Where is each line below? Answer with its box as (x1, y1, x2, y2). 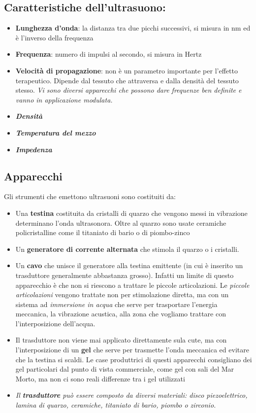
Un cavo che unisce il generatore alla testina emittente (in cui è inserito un (15, 260, 243, 271)
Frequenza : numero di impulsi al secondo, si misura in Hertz (15, 49, 202, 59)
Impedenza (15, 144, 52, 154)
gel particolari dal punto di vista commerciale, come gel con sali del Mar (15, 364, 234, 374)
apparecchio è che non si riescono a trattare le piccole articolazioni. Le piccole (15, 279, 250, 290)
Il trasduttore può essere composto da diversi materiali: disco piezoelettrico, (15, 390, 248, 400)
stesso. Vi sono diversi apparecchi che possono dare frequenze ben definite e (15, 85, 242, 95)
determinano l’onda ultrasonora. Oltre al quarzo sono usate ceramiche (15, 217, 226, 228)
